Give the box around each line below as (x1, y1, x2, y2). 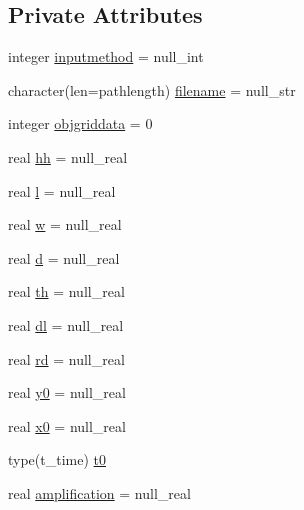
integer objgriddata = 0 (8, 113, 153, 134)
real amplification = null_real (8, 482, 191, 503)
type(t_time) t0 (8, 449, 107, 470)
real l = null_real (8, 180, 116, 201)
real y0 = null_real (8, 382, 126, 403)
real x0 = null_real (8, 415, 126, 436)
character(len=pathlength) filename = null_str (8, 79, 296, 100)
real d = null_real (8, 247, 120, 268)
